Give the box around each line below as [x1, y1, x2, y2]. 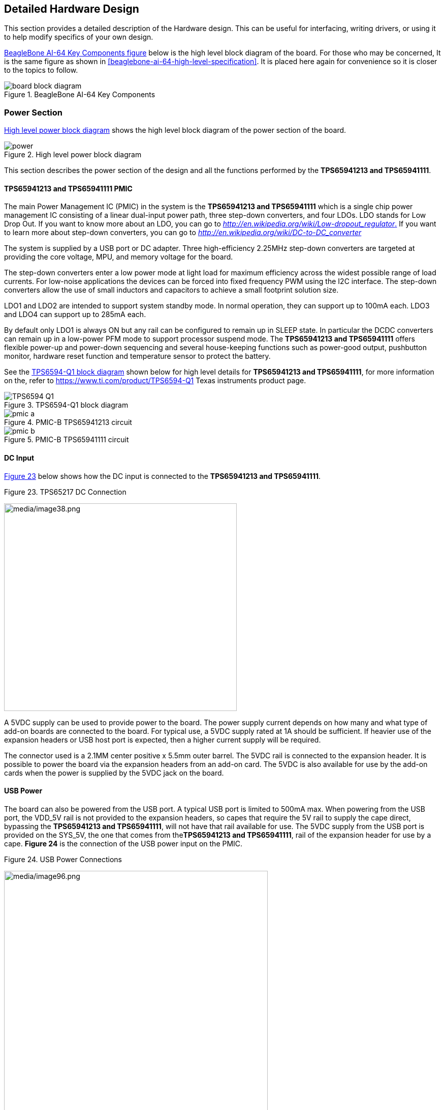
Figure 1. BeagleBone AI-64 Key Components [4, 90, 155, 99]
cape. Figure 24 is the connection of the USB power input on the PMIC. [4, 839, 243, 848]
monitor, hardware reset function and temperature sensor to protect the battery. [4, 352, 271, 361]
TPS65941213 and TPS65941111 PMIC [4, 184, 133, 193]
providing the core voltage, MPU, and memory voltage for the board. [4, 252, 233, 262]
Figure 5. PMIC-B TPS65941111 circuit [4, 435, 129, 444]
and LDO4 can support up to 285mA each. [4, 310, 146, 319]
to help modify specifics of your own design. [4, 33, 153, 42]
